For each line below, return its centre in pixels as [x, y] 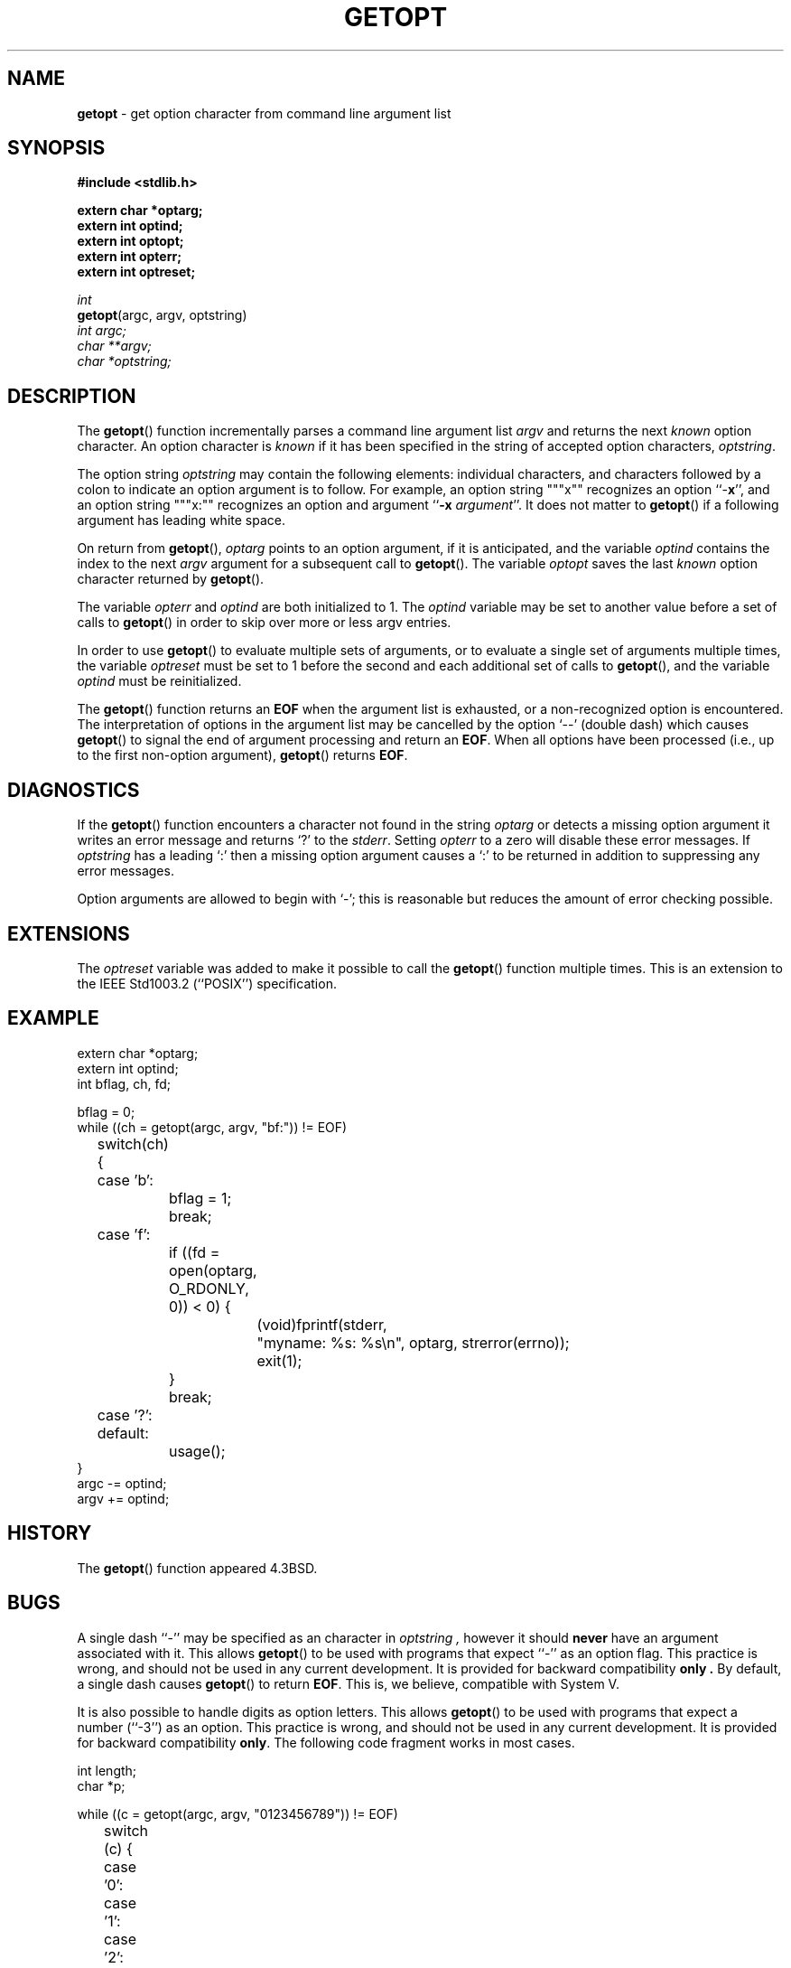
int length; [107, 1770]
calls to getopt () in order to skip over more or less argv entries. [264, 623]
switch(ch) [133, 1143]
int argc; [102, 331]
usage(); [197, 1451]
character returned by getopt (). [171, 579]
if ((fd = [194, 1252]
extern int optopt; [130, 241]
